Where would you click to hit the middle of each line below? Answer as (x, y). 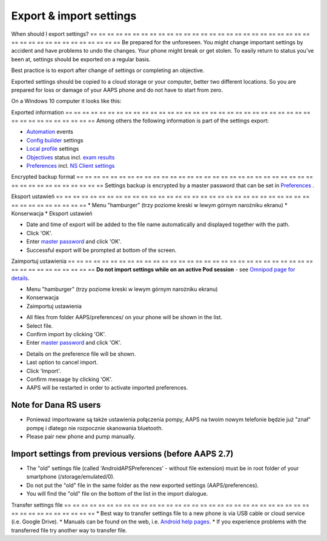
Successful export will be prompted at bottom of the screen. (101, 250)
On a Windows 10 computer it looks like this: (66, 101)
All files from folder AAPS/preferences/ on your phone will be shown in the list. (124, 317)
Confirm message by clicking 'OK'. (70, 379)
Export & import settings (74, 16)
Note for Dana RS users (56, 405)
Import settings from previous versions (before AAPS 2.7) (122, 453)
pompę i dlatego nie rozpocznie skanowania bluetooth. (95, 428)
